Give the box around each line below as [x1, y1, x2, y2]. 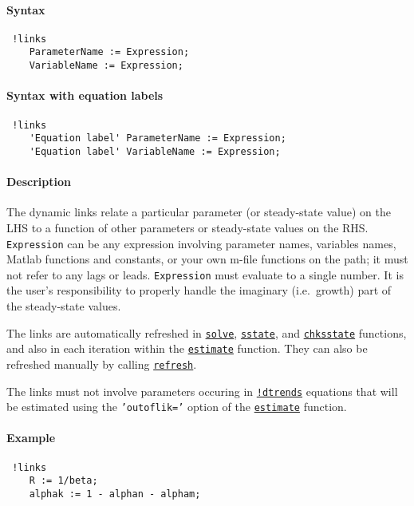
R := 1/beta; [29, 475, 98, 487]
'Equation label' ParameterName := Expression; [29, 132, 286, 144]
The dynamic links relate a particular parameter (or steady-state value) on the [6, 204, 391, 220]
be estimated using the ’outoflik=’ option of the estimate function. [6, 398, 347, 415]
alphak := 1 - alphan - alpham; [29, 488, 201, 500]
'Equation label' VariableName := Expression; [29, 145, 281, 157]
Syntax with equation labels [6, 87, 164, 104]
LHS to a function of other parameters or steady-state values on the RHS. [6, 219, 369, 235]
